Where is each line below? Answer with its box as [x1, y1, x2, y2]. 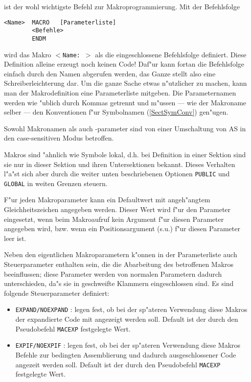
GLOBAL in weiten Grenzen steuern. [4, 178, 108, 188]
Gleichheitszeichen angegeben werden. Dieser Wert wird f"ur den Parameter [4, 204, 231, 215]
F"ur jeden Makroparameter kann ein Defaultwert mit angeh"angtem [4, 194, 210, 205]
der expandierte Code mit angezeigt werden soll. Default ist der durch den [15, 314, 238, 324]
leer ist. [4, 233, 26, 243]
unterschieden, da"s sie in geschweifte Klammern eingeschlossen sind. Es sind [4, 278, 234, 288]
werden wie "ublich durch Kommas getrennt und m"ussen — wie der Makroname [4, 97, 247, 107]
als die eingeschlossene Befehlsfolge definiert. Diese [95, 49, 247, 59]
